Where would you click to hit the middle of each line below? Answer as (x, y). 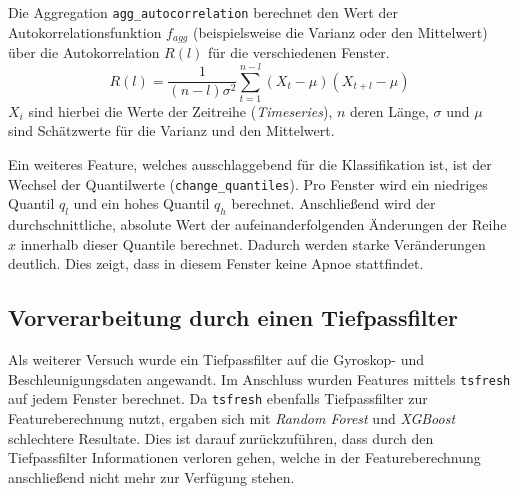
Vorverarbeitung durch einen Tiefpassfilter (233, 317)
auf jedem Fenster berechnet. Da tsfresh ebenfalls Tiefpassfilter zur (218, 398)
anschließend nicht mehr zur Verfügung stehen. (151, 476)
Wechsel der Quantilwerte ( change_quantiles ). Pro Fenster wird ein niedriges (248, 183)
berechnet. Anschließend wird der (333, 203)
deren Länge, (389, 110)
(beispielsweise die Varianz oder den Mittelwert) (340, 31)
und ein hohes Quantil (141, 203)
